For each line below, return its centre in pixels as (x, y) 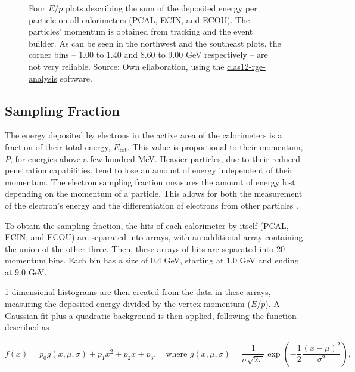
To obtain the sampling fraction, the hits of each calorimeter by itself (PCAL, (147, 225)
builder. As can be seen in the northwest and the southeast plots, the (155, 43)
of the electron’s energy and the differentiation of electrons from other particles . (152, 205)
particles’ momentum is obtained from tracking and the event (141, 31)
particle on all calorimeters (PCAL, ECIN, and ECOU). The (139, 19)
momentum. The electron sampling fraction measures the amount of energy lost (150, 182)
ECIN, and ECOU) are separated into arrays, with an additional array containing (154, 237)
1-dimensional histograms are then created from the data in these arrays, (138, 292)
